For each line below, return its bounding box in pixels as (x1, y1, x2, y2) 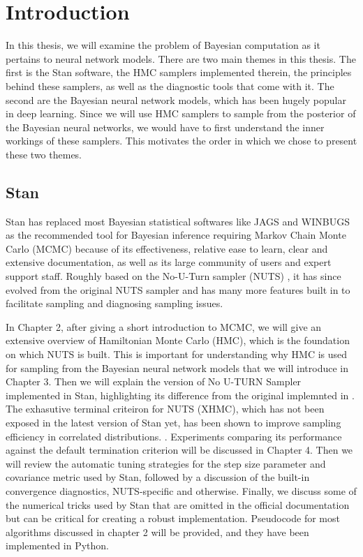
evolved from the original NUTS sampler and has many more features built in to (6, 282, 350, 297)
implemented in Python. (6, 538, 109, 553)
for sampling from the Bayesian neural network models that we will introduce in (6, 360, 349, 375)
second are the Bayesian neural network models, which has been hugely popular (6, 92, 346, 107)
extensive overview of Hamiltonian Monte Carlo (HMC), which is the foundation (6, 333, 350, 348)
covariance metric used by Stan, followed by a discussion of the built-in (6, 470, 310, 484)
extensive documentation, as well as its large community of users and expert (6, 255, 332, 269)
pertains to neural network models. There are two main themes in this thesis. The (6, 51, 356, 66)
